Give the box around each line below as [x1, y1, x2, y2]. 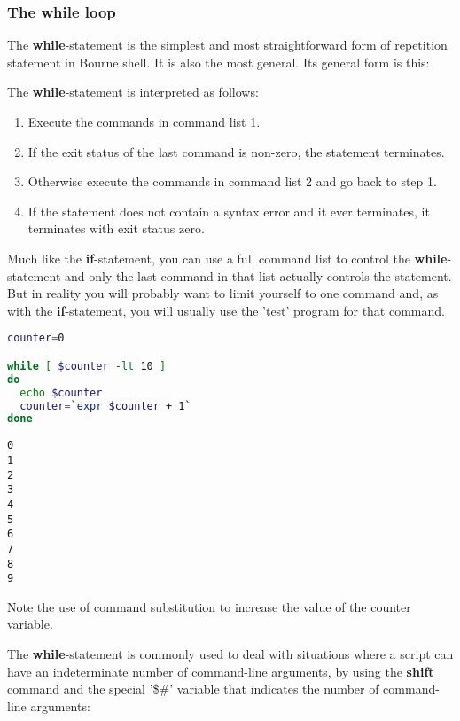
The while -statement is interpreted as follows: [7, 82, 259, 101]
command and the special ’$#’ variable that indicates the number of [7, 679, 379, 698]
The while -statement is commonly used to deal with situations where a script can [7, 645, 454, 662]
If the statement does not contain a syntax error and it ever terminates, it [27, 201, 430, 220]
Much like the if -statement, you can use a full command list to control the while [7, 248, 448, 267]
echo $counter [19, 386, 103, 399]
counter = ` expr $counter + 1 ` [19, 399, 191, 412]
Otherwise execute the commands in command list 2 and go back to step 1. [27, 172, 437, 191]
